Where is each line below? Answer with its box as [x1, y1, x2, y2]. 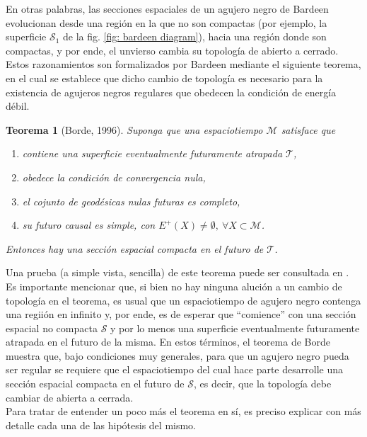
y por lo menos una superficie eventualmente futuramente [110, 320, 360, 335]
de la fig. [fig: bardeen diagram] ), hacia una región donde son [63, 29, 327, 44]
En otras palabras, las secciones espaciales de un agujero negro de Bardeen [6, 1, 329, 16]
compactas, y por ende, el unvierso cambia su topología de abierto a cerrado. [6, 42, 339, 57]
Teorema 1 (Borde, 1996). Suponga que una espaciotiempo [6, 122, 263, 137]
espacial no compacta [6, 320, 98, 335]
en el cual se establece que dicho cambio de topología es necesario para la [6, 70, 323, 85]
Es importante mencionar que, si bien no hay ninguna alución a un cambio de [6, 278, 342, 293]
